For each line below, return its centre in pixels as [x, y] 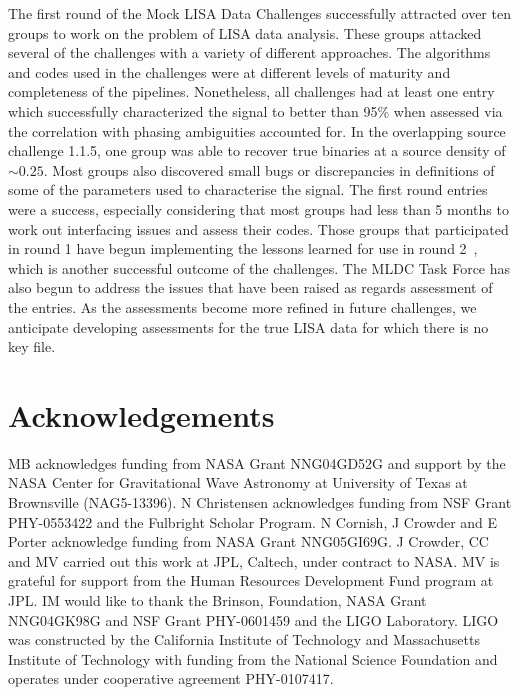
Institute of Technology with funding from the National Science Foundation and [253, 658]
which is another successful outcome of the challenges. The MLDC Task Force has [259, 267]
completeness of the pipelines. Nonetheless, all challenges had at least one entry [251, 91]
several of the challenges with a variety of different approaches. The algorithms [249, 52]
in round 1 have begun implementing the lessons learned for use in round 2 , [243, 248]
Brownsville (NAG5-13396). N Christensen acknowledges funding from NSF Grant [260, 502]
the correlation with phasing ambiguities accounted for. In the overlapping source [257, 130]
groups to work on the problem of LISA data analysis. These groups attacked [245, 32]
